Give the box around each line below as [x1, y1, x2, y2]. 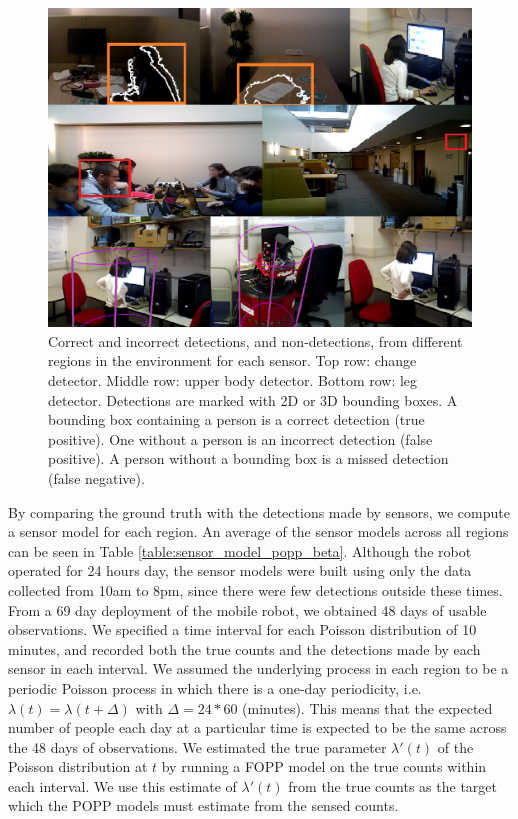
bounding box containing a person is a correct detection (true [48, 409, 425, 430]
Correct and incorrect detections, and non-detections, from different [48, 330, 463, 351]
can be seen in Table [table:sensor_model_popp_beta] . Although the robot [8, 540, 472, 561]
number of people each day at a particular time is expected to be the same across [8, 717, 507, 738]
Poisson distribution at [8, 756, 148, 777]
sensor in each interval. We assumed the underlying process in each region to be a [8, 658, 509, 679]
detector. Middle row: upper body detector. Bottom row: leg [48, 370, 418, 391]
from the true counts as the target [288, 775, 497, 796]
